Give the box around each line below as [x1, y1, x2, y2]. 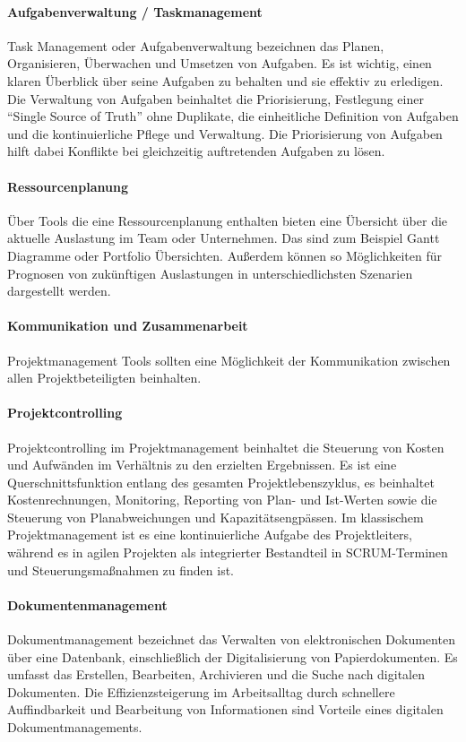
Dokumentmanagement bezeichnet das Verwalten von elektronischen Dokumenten [7, 630, 455, 649]
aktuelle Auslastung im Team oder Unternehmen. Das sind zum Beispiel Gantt [7, 229, 440, 247]
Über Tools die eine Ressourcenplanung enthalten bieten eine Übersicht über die [7, 211, 448, 229]
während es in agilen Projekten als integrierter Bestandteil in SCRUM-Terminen [7, 543, 448, 562]
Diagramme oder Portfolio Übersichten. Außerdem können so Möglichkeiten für [7, 246, 442, 264]
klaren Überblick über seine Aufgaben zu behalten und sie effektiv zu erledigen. [7, 71, 444, 90]
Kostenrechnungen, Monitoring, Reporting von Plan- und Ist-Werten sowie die [7, 490, 437, 509]
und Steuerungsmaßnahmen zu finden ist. [7, 560, 235, 579]
